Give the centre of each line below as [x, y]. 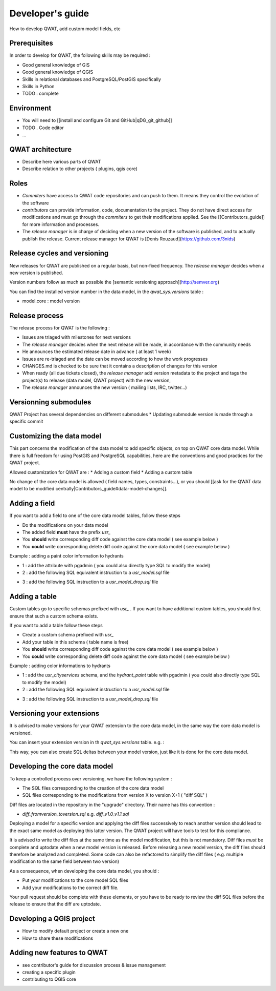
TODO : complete [40, 94]
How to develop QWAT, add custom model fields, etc [65, 29]
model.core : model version [51, 301]
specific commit [26, 421]
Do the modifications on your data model [65, 525]
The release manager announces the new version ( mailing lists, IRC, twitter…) [105, 387]
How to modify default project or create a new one [75, 931]
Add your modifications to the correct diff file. [70, 887]
